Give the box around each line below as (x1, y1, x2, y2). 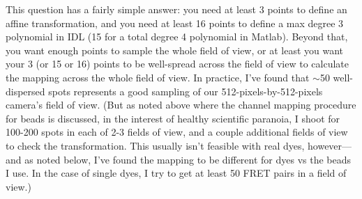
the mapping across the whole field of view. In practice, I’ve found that (6, 70, 310, 84)
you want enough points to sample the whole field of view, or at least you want (6, 42, 344, 57)
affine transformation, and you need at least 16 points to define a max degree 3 (6, 15, 344, 30)
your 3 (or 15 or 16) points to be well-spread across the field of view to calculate (6, 56, 349, 71)
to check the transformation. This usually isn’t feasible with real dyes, (6, 138, 305, 152)
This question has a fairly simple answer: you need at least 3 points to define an (6, 2, 347, 16)
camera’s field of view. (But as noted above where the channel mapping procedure (6, 97, 356, 112)
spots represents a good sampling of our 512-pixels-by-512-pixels (48, 83, 323, 98)
